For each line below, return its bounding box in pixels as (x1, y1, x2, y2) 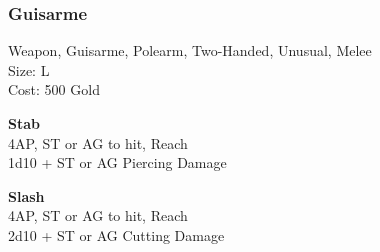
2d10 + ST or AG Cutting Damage (8, 224, 225, 245)
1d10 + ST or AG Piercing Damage (8, 152, 227, 173)
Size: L (8, 59, 50, 80)
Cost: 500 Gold (8, 79, 100, 100)
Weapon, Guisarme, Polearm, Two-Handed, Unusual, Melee (8, 40, 372, 61)
